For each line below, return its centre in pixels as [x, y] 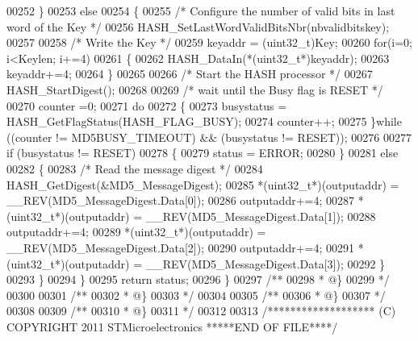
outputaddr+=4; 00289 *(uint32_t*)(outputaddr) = [136, 232]
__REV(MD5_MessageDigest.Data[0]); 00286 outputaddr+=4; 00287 [181, 200]
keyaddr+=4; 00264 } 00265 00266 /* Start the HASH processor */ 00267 [190, 74]
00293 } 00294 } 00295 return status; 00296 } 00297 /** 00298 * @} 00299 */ [198, 279]
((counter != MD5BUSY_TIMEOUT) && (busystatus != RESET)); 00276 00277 [209, 137]
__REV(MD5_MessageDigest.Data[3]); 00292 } [265, 263]
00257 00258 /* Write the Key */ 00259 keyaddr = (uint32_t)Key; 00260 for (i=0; [209, 42]
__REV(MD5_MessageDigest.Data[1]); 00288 [261, 216]
